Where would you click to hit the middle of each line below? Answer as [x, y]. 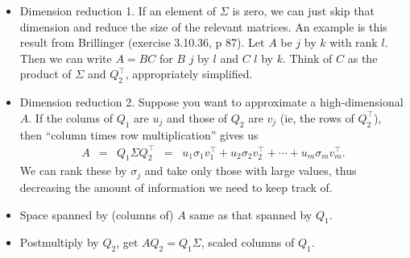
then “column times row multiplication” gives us [139, 134]
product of [46, 74]
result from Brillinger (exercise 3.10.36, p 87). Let [142, 42]
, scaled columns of [248, 242]
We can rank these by [73, 171]
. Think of [307, 58]
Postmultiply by [59, 242]
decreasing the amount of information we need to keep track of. [176, 187]
